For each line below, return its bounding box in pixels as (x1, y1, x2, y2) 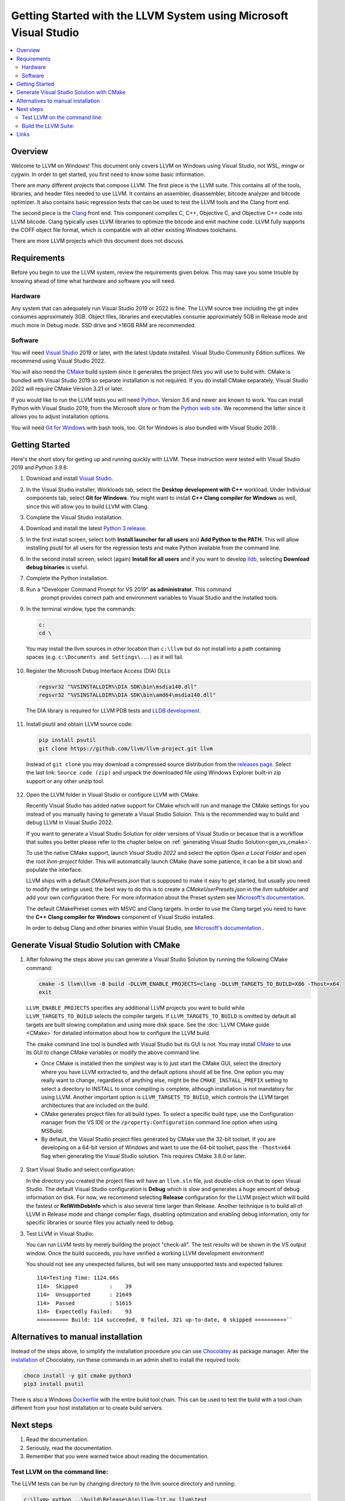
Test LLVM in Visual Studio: (26, 1230, 94, 1237)
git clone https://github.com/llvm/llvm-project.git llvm (38, 745, 213, 752)
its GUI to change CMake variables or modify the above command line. (26, 1049, 201, 1056)
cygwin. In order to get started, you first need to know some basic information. (11, 171, 205, 178)
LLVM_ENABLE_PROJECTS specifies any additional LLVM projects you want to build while (26, 1004, 245, 1012)
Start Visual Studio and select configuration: (26, 1166, 135, 1173)
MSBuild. (41, 1127, 64, 1134)
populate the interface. (26, 866, 83, 874)
